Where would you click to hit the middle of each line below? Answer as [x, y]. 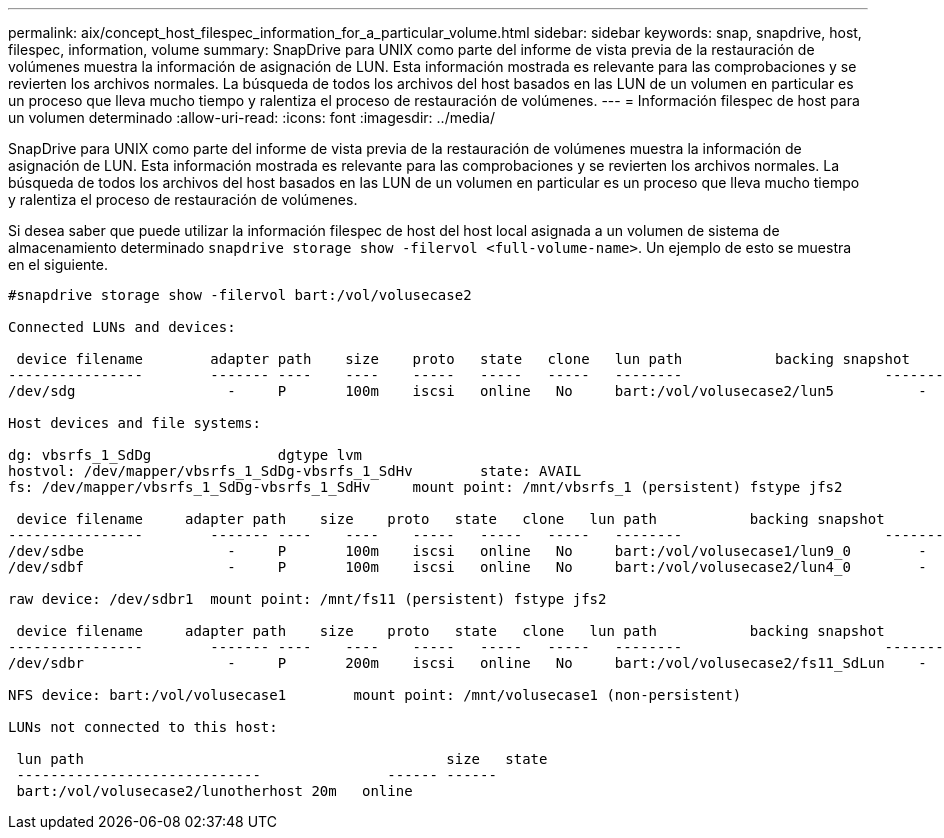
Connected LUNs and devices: [122, 327]
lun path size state [282, 759]
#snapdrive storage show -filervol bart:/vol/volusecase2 [240, 295]
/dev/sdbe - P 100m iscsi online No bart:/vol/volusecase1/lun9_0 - [467, 551]
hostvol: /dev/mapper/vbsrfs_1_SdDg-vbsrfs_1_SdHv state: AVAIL [295, 471]
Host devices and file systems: [134, 423]
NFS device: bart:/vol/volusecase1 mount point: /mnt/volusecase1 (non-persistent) [375, 695]
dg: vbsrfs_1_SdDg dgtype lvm [185, 455]
